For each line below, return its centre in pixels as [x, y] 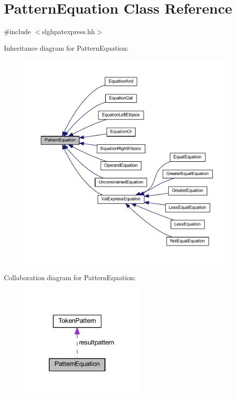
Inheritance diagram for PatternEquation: [66, 48]
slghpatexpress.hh [69, 31]
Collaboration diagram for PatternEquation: [70, 277]
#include [18, 31]
